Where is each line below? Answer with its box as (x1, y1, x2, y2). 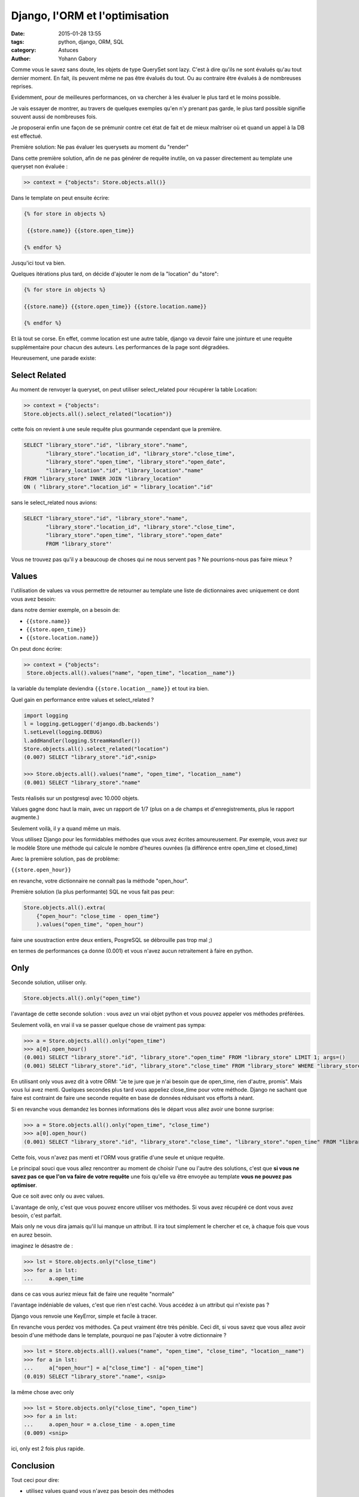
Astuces (58, 47, 79, 54)
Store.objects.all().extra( (23, 904, 106, 911)
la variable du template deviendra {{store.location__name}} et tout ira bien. (11, 685, 209, 692)
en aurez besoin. (11, 1231, 53, 1238)
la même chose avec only (11, 1388, 74, 1395)
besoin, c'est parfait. (11, 1211, 62, 1219)
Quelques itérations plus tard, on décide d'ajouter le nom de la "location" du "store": (11, 270, 219, 277)
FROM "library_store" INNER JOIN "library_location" (23, 475, 182, 482)
